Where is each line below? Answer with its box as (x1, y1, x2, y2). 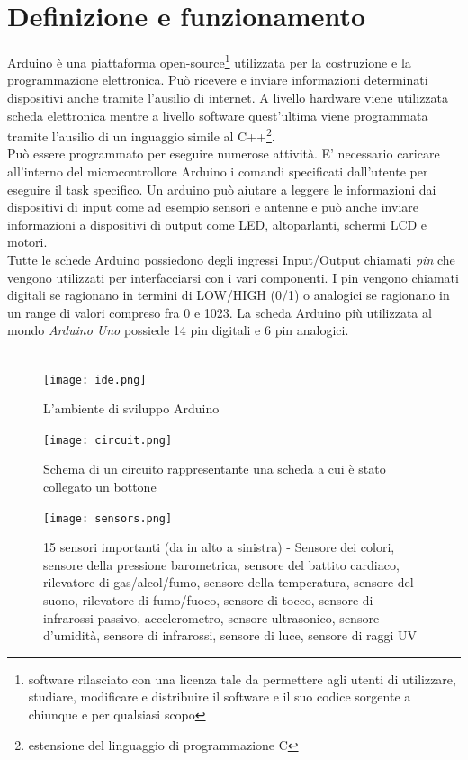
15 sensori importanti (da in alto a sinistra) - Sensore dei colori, (43, 538, 395, 556)
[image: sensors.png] (43, 511, 173, 525)
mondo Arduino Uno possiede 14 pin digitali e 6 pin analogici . (7, 321, 349, 339)
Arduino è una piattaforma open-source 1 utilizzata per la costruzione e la (7, 50, 411, 71)
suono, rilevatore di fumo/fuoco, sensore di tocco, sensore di (43, 591, 373, 610)
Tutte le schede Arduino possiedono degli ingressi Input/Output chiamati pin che (7, 249, 455, 268)
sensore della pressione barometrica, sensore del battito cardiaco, (43, 555, 400, 574)
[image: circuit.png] (43, 433, 173, 447)
